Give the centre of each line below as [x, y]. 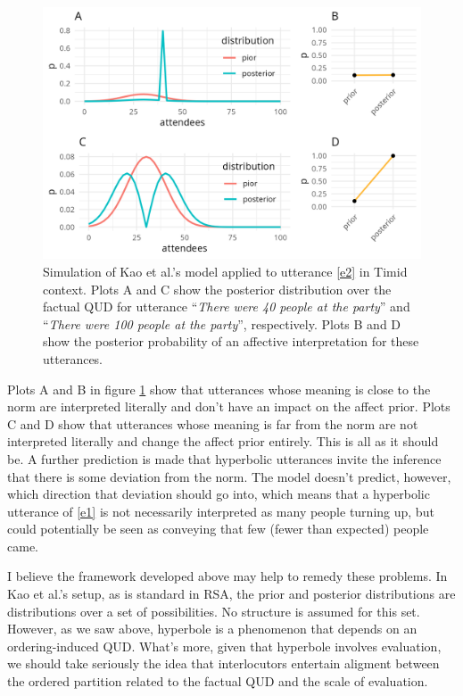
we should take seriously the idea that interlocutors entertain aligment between [223, 663]
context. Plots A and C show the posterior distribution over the [217, 289]
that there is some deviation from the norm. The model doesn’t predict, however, [229, 476]
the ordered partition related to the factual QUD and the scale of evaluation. [218, 681]
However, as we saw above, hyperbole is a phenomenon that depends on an [212, 629]
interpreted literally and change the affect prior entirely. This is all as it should [223, 441]
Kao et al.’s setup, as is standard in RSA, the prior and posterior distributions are [231, 594]
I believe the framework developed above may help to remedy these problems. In [227, 576]
